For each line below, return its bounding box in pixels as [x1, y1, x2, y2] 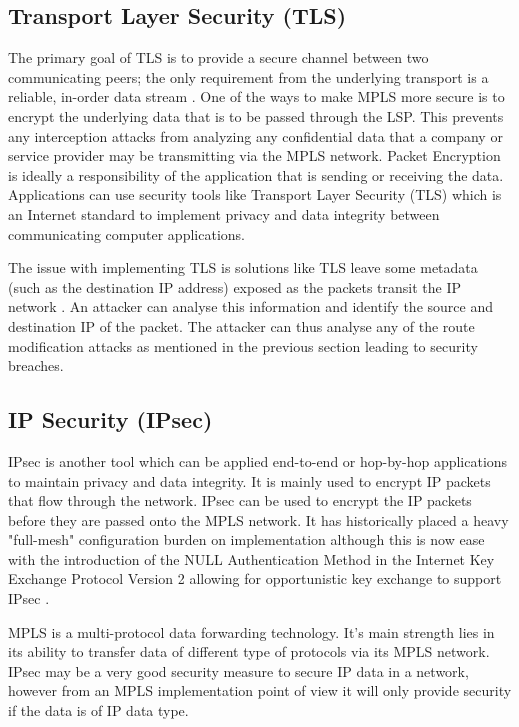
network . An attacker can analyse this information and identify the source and [8, 296, 493, 317]
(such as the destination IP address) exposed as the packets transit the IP [8, 276, 462, 297]
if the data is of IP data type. [8, 700, 189, 721]
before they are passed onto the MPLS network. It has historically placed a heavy [8, 509, 509, 530]
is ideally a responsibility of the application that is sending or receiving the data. [8, 164, 504, 185]
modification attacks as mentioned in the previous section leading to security [8, 335, 478, 356]
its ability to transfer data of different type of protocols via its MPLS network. [8, 641, 490, 662]
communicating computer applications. [8, 223, 245, 244]
